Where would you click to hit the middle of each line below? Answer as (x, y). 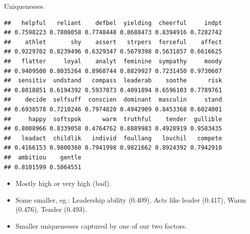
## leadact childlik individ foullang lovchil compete (113, 138)
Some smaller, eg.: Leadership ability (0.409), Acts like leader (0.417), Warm (131, 199)
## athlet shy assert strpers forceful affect (113, 42)
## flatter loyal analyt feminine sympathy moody (113, 61)
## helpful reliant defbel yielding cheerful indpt (113, 23)
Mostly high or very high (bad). (63, 183)
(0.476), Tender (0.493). (51, 209)
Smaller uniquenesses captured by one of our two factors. (101, 225)
